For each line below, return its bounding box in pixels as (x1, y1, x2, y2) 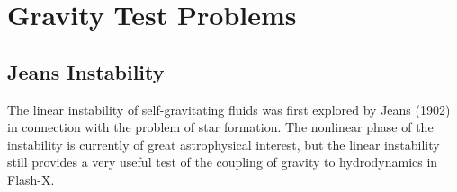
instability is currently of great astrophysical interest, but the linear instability (7, 135, 440, 153)
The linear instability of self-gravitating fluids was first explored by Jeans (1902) (7, 100, 451, 118)
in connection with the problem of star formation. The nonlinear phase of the (7, 118, 434, 136)
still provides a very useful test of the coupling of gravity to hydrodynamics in (7, 153, 438, 171)
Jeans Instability (7, 57, 165, 85)
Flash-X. (7, 170, 55, 188)
